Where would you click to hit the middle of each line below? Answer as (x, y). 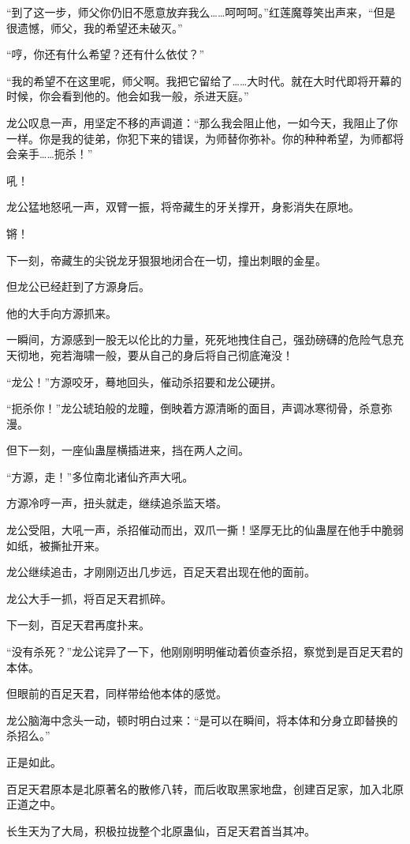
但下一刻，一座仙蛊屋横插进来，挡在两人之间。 (128, 450)
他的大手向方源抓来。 (61, 313)
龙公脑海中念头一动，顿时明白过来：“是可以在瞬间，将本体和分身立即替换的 (202, 720)
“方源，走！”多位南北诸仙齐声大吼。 (100, 476)
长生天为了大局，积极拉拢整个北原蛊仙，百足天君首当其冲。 (161, 830)
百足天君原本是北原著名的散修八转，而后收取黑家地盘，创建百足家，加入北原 (205, 788)
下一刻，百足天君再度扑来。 (78, 625)
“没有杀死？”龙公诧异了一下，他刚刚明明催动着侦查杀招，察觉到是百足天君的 (205, 652)
